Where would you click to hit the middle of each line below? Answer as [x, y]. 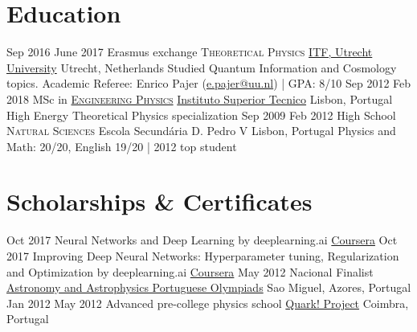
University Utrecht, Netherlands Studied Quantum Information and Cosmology [202, 67]
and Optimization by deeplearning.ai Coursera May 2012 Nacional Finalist [190, 271]
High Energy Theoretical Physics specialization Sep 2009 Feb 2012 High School [201, 115]
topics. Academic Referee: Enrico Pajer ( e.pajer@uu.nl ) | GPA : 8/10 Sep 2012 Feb [209, 83]
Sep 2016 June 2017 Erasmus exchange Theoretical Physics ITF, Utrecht [190, 52]
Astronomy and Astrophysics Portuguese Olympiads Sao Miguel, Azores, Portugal [209, 287]
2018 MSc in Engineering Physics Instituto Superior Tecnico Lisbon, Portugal [200, 98]
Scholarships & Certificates [159, 201]
